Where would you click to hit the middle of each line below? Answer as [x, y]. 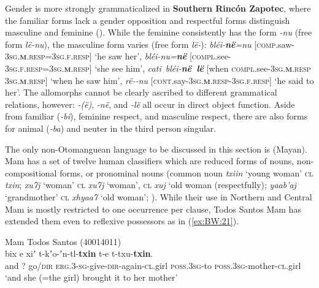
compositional [31, 172]
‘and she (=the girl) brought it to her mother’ [91, 277]
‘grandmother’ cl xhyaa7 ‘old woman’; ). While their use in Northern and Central [159, 196]
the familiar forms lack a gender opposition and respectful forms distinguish [148, 20]
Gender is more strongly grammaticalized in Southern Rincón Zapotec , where [158, 8]
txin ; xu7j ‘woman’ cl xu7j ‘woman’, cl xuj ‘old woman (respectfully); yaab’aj [151, 185]
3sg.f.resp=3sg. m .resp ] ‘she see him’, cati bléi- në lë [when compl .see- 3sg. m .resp [158, 68]
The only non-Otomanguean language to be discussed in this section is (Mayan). [156, 149]
